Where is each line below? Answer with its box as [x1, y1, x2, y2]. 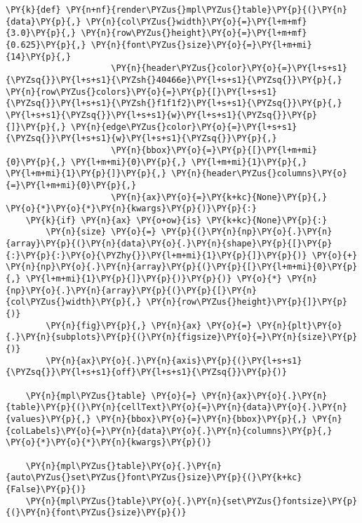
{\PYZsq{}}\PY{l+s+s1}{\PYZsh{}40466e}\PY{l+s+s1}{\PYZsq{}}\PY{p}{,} [6, 74, 342, 85]
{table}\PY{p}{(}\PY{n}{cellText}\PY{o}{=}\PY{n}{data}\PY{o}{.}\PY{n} [6, 402, 347, 413]
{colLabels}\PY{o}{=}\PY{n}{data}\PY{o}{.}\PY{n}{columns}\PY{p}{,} [6, 425, 333, 436]
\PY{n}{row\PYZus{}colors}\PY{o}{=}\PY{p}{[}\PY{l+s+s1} [6, 86, 277, 97]
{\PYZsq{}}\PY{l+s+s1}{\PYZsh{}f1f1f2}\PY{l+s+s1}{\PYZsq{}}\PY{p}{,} [6, 98, 342, 109]
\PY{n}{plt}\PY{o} [256, 320, 342, 331]
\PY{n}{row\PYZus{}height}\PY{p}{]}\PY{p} [146, 297, 347, 307]
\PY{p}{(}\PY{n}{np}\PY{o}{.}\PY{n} [161, 227, 333, 237]
